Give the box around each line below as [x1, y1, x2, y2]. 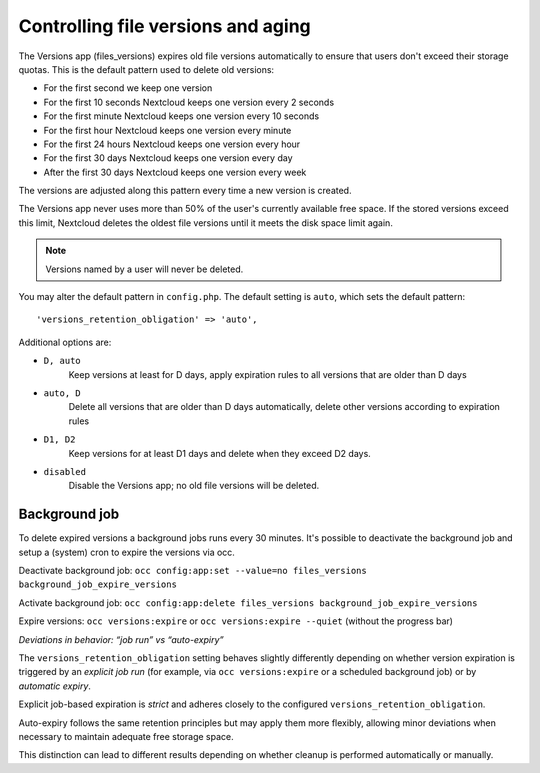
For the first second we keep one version [43, 82, 213, 94]
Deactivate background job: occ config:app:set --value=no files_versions [18, 565, 367, 576]
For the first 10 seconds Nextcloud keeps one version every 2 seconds [43, 96, 335, 108]
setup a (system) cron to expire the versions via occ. [18, 546, 235, 558]
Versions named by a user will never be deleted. [45, 263, 244, 275]
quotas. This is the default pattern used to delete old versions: [18, 63, 275, 75]
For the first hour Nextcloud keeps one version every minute [43, 124, 292, 136]
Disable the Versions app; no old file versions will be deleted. [68, 480, 320, 492]
